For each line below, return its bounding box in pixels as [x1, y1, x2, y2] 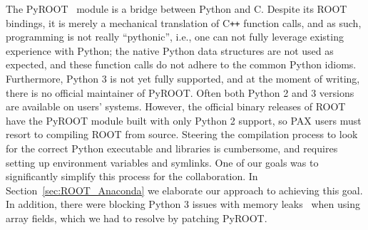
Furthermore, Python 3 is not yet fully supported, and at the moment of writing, [6, 71, 360, 86]
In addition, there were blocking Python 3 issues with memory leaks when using [6, 197, 360, 211]
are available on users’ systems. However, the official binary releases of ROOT [6, 99, 346, 114]
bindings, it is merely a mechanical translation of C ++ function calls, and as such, [6, 15, 362, 30]
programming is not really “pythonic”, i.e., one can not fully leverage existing [6, 29, 344, 44]
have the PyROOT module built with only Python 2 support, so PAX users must [6, 113, 362, 127]
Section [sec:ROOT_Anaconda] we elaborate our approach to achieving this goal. [6, 182, 363, 197]
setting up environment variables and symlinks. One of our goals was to [6, 155, 319, 169]
